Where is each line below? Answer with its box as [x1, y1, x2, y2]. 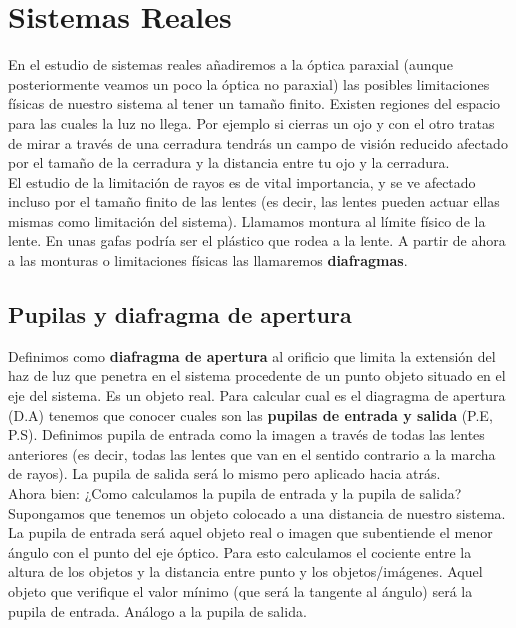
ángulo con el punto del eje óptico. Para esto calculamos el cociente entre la [8, 541, 472, 562]
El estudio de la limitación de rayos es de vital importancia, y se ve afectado [8, 171, 476, 192]
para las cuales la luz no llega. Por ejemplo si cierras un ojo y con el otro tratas [8, 112, 495, 133]
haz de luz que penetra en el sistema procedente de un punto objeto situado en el [8, 365, 506, 386]
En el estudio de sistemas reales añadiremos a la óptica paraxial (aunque [8, 54, 453, 75]
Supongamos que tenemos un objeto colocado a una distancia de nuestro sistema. [8, 502, 506, 523]
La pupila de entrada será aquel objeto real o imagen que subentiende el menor [8, 522, 493, 543]
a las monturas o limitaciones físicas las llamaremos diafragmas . [8, 250, 408, 271]
